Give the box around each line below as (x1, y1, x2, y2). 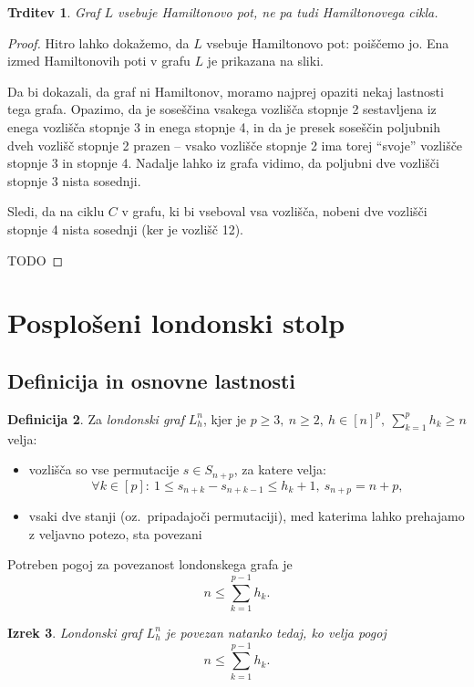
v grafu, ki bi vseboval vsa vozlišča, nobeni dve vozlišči (121, 202, 428, 221)
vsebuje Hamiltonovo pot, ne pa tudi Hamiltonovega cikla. (118, 3, 438, 21)
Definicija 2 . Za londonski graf (7, 409, 184, 428)
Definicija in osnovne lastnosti (7, 366, 296, 394)
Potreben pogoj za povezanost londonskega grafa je (7, 555, 293, 574)
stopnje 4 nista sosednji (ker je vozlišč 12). (7, 219, 244, 238)
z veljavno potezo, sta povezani (28, 524, 202, 543)
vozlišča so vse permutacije (28, 460, 180, 479)
